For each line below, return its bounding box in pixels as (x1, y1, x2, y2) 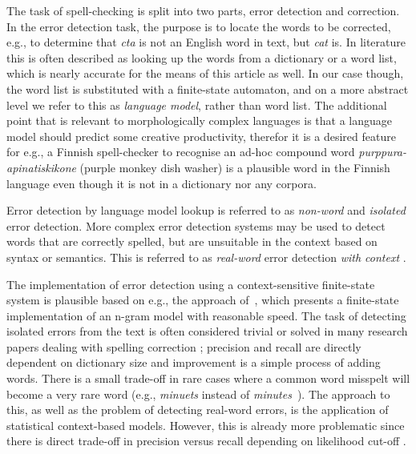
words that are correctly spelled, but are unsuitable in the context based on (6, 233, 378, 250)
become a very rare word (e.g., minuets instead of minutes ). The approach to (6, 385, 390, 402)
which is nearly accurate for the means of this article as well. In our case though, (6, 65, 404, 82)
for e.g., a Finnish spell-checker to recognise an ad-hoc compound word (6, 143, 355, 160)
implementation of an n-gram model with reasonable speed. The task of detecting (6, 307, 406, 323)
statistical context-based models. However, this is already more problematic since (6, 416, 405, 433)
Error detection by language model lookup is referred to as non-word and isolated (6, 202, 406, 219)
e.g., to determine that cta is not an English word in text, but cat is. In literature (6, 34, 406, 50)
